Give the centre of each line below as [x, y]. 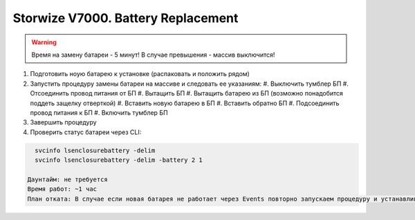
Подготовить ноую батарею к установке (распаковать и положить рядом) [140, 74]
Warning [44, 42]
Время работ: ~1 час [62, 189]
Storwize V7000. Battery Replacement [126, 18]
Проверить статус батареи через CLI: [86, 132]
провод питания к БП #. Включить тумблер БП [99, 112]
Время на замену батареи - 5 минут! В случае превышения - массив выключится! [153, 55]
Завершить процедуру [63, 122]
